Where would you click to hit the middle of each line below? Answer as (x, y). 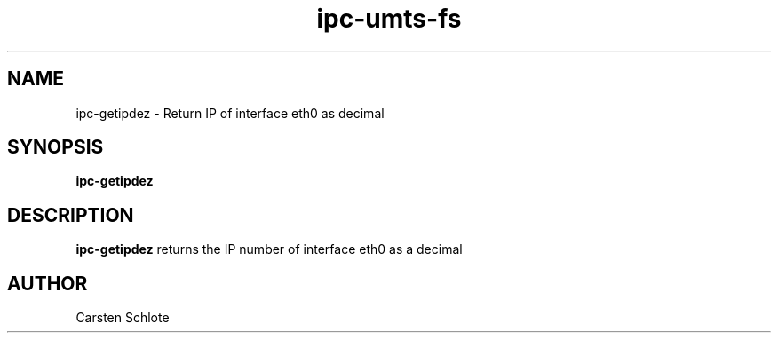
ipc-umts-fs (389, 19)
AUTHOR (48, 283)
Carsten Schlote (123, 318)
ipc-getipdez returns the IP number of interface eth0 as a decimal (269, 249)
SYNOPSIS (56, 147)
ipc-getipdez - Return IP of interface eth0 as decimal (230, 113)
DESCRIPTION (71, 215)
